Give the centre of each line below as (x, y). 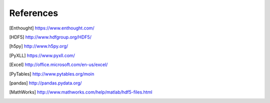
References (34, 13)
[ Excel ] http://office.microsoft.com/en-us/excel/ (58, 64)
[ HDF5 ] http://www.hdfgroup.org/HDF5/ (50, 37)
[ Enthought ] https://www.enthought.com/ (52, 28)
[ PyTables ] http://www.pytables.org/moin (52, 74)
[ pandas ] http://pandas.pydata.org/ (45, 83)
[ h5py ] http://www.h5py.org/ (39, 46)
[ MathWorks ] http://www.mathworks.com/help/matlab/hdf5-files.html (81, 92)
